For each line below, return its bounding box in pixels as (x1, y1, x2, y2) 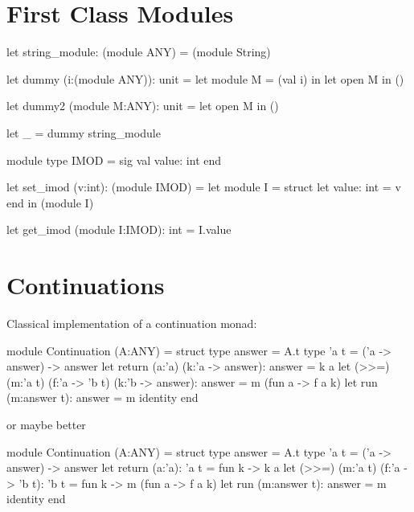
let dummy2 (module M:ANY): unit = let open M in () (6, 97, 279, 114)
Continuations (6, 268, 165, 301)
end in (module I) (6, 194, 94, 211)
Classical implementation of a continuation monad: (6, 315, 257, 331)
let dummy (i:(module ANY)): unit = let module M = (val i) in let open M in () (6, 70, 404, 87)
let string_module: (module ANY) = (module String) (6, 43, 271, 60)
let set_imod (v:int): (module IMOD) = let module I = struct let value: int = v (6, 178, 401, 195)
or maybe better (6, 416, 86, 432)
